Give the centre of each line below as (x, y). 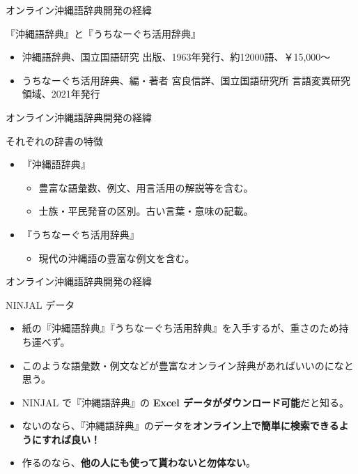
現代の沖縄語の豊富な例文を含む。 (117, 258)
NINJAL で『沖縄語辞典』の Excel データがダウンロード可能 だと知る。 (186, 402)
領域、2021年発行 (61, 94)
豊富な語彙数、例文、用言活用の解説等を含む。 (146, 187)
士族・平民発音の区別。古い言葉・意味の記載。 (146, 211)
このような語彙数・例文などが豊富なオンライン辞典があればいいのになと (188, 365)
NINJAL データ (40, 304)
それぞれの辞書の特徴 (54, 140)
